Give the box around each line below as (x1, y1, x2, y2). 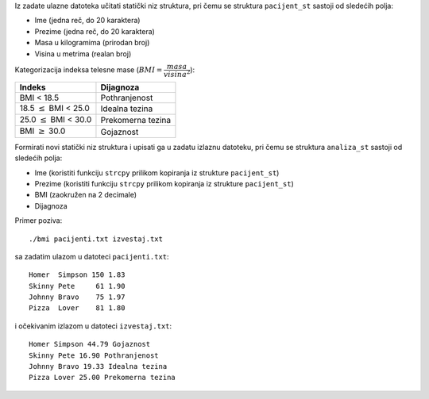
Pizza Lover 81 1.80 (29, 304, 126, 313)
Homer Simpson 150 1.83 (29, 270, 126, 279)
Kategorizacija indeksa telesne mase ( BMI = (14, 64, 163, 75)
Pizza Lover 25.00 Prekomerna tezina (29, 373, 176, 382)
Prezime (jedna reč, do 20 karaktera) (34, 26, 155, 36)
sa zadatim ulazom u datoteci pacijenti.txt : (14, 251, 170, 261)
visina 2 (163, 68, 191, 79)
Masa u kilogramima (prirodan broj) (34, 38, 150, 48)
